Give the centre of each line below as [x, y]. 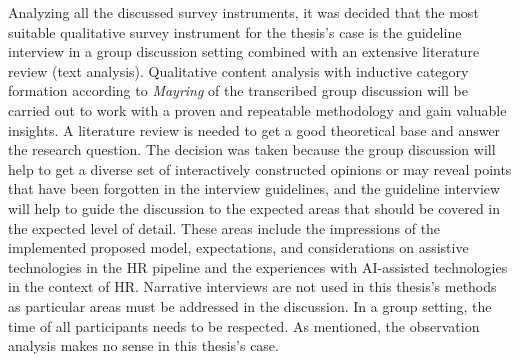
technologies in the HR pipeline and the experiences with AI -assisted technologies [258, 266]
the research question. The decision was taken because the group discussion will [252, 149]
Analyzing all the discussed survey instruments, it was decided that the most [243, 12]
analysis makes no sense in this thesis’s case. [143, 345]
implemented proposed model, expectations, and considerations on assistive [238, 247]
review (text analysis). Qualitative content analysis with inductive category [238, 70]
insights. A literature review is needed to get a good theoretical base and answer [254, 129]
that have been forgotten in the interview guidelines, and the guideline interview [254, 188]
